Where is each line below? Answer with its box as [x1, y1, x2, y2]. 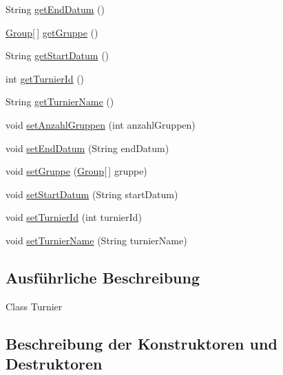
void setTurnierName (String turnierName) [6, 233, 187, 247]
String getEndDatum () [6, 2, 105, 16]
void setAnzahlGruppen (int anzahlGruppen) [6, 117, 196, 131]
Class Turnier [6, 299, 63, 313]
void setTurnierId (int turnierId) [6, 210, 142, 224]
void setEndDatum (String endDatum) [6, 140, 169, 155]
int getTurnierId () [6, 71, 85, 85]
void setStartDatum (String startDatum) [6, 186, 178, 201]
